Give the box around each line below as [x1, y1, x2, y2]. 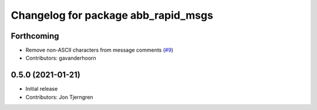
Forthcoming [11, 31, 59, 41]
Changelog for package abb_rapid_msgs [11, 9, 214, 22]
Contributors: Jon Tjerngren [25, 94, 93, 101]
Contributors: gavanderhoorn [25, 54, 96, 61]
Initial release [25, 85, 58, 92]
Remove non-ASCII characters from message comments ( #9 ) [25, 47, 174, 54]
